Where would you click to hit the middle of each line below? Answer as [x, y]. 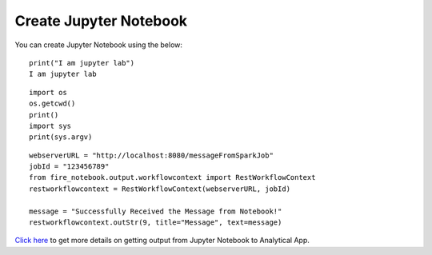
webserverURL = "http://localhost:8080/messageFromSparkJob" [151, 155]
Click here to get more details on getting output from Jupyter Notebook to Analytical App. [162, 241]
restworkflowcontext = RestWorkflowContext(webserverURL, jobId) [160, 189]
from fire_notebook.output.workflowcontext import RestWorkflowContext [172, 177]
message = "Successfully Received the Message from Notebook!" [156, 211]
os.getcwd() [52, 104]
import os [48, 92]
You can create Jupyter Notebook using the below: [99, 45]
